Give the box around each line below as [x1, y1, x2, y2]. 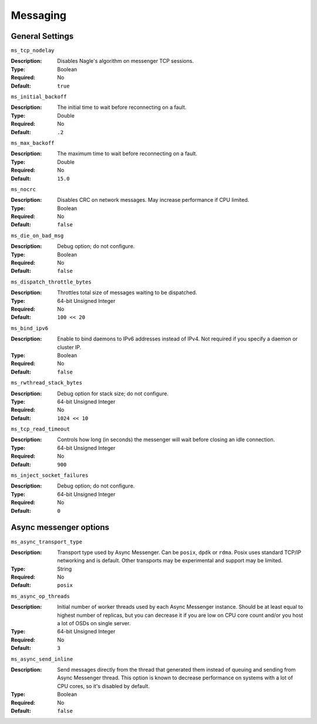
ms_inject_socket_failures [11, 472, 89, 479]
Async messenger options [11, 522, 110, 532]
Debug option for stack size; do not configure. [57, 390, 169, 397]
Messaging [11, 9, 67, 22]
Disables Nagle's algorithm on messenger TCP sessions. [57, 58, 194, 65]
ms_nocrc [11, 186, 36, 192]
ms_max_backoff [11, 139, 55, 146]
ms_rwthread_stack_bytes [11, 379, 82, 386]
